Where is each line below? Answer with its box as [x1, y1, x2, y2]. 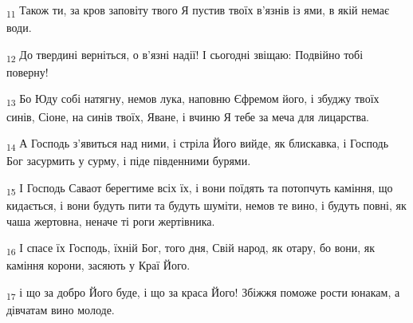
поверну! [6, 63, 49, 80]
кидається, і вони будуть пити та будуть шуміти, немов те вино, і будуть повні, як [6, 197, 407, 213]
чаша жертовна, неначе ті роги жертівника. [6, 212, 215, 229]
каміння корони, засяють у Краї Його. [6, 257, 191, 274]
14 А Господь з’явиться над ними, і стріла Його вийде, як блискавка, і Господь [6, 135, 389, 153]
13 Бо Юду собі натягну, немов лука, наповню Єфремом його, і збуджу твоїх [6, 90, 380, 109]
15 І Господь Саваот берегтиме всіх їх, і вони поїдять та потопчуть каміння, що [6, 179, 393, 198]
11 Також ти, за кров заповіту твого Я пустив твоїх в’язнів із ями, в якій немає [6, 2, 389, 20]
